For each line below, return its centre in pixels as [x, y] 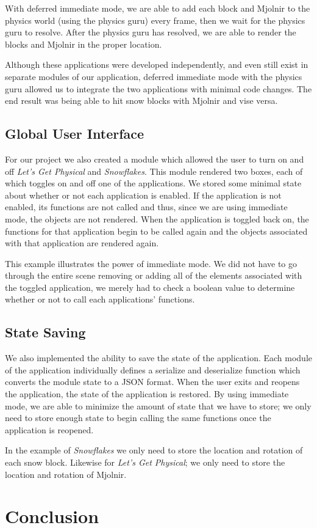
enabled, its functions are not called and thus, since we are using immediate [146, 207]
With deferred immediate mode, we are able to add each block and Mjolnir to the [158, 8]
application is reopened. [49, 429]
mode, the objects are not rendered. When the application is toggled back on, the [157, 218]
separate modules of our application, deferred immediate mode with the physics [154, 76]
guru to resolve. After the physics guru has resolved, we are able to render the [151, 32]
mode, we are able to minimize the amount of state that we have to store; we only [158, 405]
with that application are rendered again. [82, 243]
